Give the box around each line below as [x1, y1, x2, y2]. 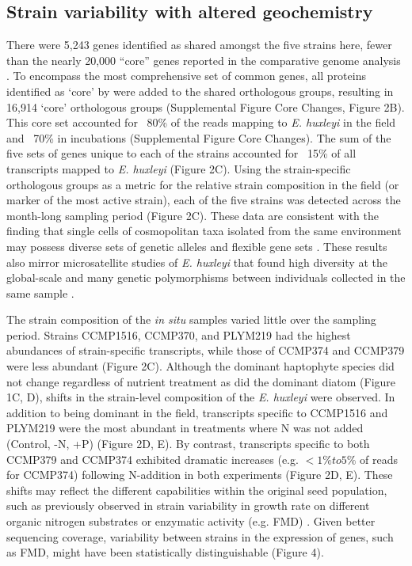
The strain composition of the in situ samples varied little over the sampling [6, 311, 376, 328]
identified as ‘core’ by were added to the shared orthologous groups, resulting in [6, 82, 394, 99]
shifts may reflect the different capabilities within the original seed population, [6, 481, 387, 498]
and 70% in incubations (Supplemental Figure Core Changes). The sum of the [6, 129, 391, 146]
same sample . [6, 284, 74, 301]
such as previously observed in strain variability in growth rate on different [6, 497, 370, 514]
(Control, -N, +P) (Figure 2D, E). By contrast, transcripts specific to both [6, 435, 370, 452]
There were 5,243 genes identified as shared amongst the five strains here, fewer [6, 36, 392, 53]
